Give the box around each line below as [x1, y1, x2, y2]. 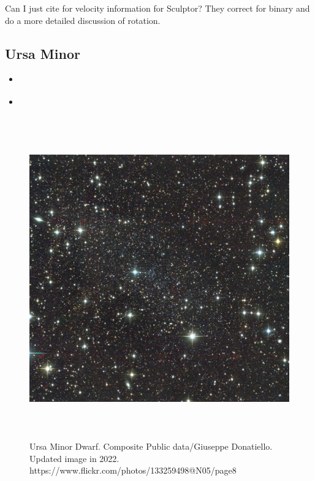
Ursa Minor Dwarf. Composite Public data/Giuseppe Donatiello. [29, 440, 273, 453]
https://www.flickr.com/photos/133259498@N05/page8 [29, 464, 237, 477]
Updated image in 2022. [29, 452, 120, 464]
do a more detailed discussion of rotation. [5, 13, 161, 26]
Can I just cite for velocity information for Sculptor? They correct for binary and [5, 2, 310, 14]
